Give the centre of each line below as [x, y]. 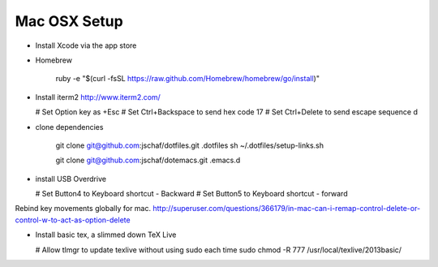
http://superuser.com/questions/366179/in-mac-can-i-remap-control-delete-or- [287, 209]
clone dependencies [69, 127]
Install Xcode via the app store [86, 45]
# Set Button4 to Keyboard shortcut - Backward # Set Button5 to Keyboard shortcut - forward [191, 194]
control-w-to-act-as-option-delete [73, 220]
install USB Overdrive [71, 179]
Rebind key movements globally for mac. [83, 209]
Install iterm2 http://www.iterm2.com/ [98, 97]
